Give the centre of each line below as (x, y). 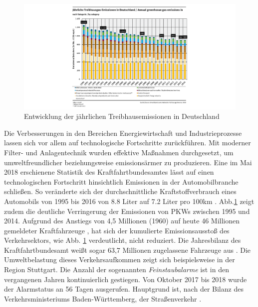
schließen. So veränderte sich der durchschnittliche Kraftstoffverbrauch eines (120, 191)
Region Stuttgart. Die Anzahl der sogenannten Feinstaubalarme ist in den (117, 269)
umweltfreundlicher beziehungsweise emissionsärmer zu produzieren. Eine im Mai (128, 162)
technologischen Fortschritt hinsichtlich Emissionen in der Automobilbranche (121, 181)
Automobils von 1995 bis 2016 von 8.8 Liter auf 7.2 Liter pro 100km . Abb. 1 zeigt (129, 201)
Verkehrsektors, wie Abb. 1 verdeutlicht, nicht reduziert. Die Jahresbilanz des (123, 240)
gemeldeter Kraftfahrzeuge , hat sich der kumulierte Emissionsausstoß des (117, 230)
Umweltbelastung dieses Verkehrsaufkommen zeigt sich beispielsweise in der (120, 259)
